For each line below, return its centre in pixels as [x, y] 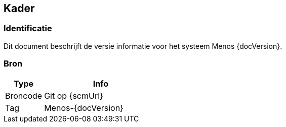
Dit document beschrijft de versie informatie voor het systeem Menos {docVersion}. [143, 46]
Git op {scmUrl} [74, 96]
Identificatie [28, 28]
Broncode [24, 96]
